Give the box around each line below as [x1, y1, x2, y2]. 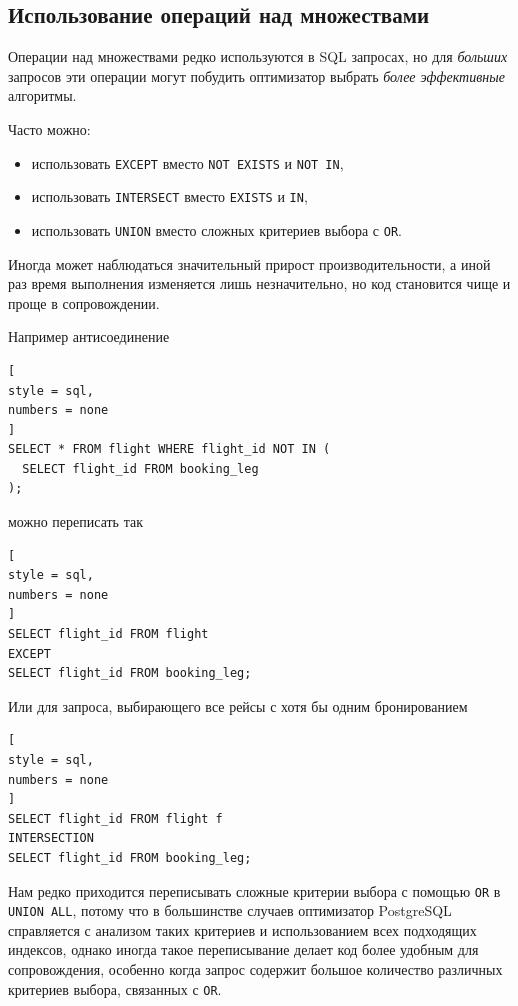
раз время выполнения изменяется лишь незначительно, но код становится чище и [8, 273, 511, 294]
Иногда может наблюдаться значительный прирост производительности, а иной [8, 253, 491, 274]
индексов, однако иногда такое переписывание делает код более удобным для [8, 939, 479, 960]
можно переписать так [8, 511, 143, 532]
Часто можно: [8, 118, 91, 139]
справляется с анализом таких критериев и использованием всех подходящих [8, 919, 477, 940]
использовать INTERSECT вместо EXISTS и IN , [31, 186, 308, 207]
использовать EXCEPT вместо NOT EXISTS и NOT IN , [31, 152, 344, 173]
